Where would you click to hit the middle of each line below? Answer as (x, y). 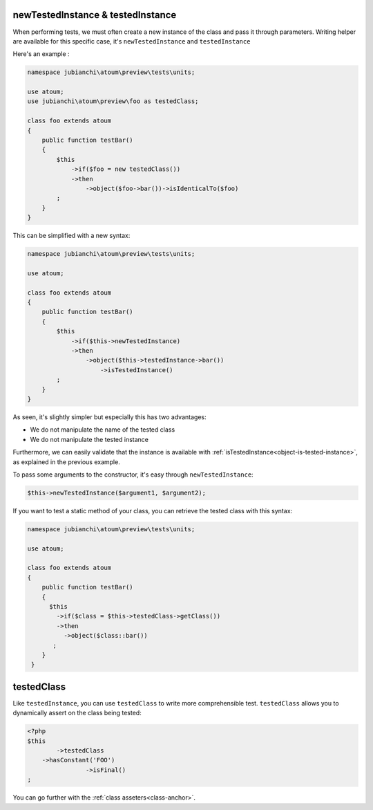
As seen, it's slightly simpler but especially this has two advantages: (109, 417)
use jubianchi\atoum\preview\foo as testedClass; (113, 101)
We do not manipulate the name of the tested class (103, 430)
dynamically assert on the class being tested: (77, 713)
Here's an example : (41, 54)
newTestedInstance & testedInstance (95, 15)
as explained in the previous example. (66, 462)
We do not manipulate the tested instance (89, 439)
